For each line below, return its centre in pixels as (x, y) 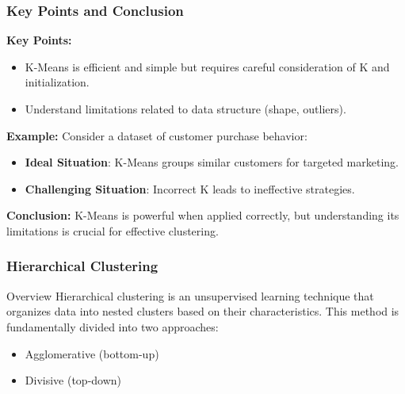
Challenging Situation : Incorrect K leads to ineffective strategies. (190, 188)
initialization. (57, 82)
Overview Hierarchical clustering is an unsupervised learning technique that (190, 295)
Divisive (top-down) (73, 380)
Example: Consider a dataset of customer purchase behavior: (157, 135)
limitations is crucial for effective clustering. (113, 230)
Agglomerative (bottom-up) (92, 353)
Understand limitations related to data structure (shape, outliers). (185, 109)
